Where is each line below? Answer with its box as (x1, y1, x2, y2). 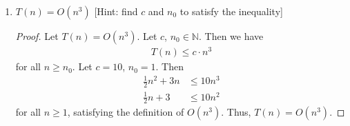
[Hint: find (94, 4, 138, 18)
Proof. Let (15, 29, 59, 43)
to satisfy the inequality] (179, 4, 283, 18)
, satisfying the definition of (67, 105, 184, 119)
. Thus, (221, 105, 251, 119)
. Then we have (198, 29, 264, 43)
